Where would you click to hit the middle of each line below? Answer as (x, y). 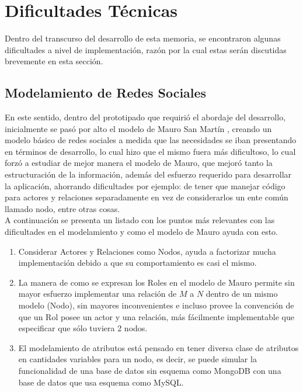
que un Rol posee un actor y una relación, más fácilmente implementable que (156, 316)
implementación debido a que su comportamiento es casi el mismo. (137, 263)
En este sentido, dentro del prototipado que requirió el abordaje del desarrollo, (145, 117)
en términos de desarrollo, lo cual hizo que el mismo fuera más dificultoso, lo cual (150, 151)
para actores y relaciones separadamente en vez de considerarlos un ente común (147, 197)
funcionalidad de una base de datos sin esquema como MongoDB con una (150, 370)
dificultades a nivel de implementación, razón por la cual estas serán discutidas (146, 49)
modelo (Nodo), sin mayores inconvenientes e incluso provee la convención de (156, 305)
